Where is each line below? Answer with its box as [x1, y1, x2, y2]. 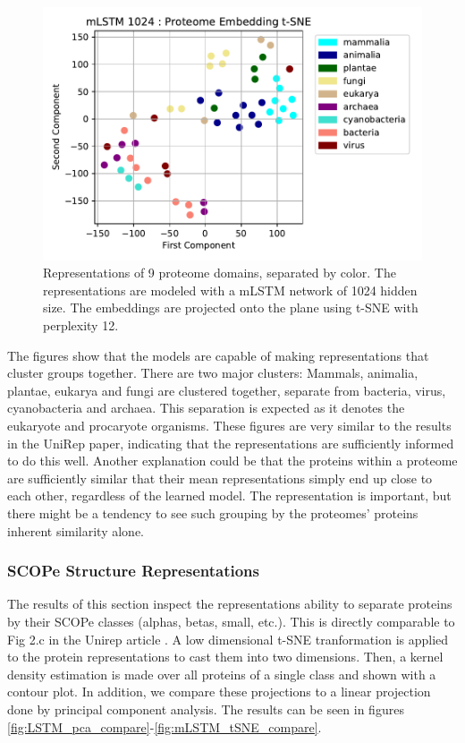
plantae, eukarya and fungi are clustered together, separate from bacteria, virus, [7, 380, 446, 399]
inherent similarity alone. [7, 521, 145, 540]
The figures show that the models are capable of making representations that [7, 346, 429, 364]
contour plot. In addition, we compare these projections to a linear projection [7, 682, 431, 701]
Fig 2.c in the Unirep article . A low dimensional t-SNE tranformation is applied [7, 629, 449, 648]
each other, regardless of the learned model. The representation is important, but [7, 486, 452, 505]
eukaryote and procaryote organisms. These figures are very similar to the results [7, 416, 452, 434]
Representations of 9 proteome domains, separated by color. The [43, 263, 396, 282]
